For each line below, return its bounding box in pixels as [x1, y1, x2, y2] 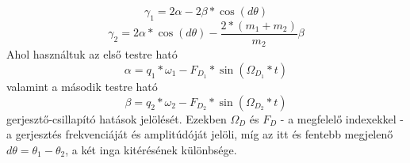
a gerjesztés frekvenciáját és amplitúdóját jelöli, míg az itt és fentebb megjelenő [6, 126, 393, 142]
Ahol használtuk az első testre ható [6, 46, 178, 63]
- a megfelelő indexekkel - [280, 110, 404, 127]
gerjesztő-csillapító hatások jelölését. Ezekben [6, 110, 227, 127]
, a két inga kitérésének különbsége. [65, 141, 237, 157]
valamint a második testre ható [6, 78, 158, 94]
